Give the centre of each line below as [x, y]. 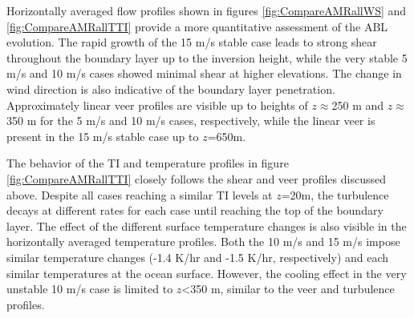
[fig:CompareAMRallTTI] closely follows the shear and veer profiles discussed [196, 178]
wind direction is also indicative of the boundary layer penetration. [171, 89]
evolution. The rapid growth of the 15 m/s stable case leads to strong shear [192, 42]
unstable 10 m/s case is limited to [90, 289]
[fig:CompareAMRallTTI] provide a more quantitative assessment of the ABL [197, 26]
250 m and [358, 105]
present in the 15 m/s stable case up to [103, 136]
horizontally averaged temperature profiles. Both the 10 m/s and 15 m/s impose [203, 242]
